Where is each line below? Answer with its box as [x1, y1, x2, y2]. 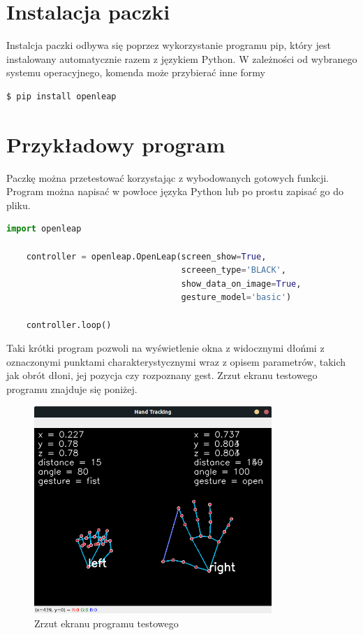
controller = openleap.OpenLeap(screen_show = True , [26, 251, 267, 262]
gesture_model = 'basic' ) [181, 292, 292, 303]
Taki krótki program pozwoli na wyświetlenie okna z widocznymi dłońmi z [6, 341, 325, 355]
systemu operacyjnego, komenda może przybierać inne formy [6, 65, 265, 80]
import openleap [6, 224, 82, 234]
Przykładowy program [6, 129, 225, 158]
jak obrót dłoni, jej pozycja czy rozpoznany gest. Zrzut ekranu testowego [6, 368, 318, 383]
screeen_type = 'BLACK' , [181, 265, 286, 276]
